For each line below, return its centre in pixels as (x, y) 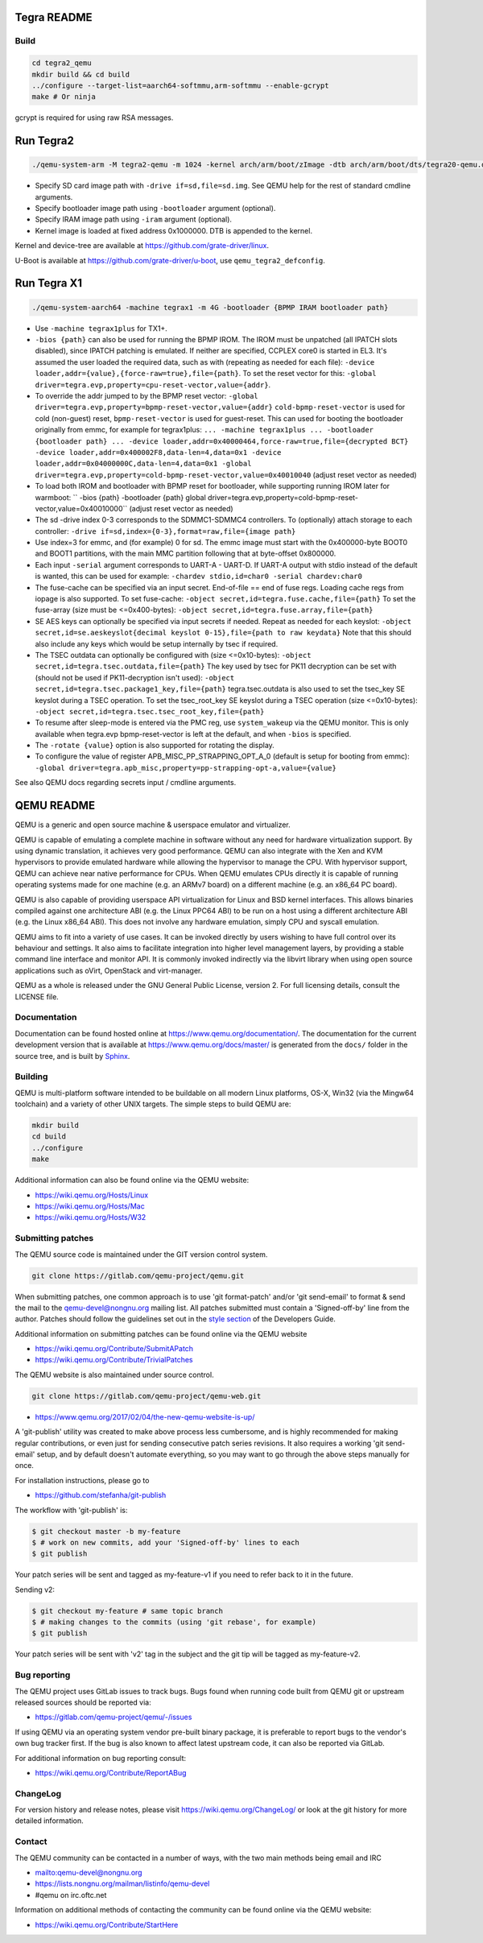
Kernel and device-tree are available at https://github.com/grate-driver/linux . (142, 246)
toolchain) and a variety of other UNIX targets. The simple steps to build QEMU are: (153, 1104)
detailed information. (49, 1821)
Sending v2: (35, 1590)
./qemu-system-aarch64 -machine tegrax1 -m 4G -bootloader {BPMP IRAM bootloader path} (210, 307)
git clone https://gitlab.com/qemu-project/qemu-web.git (147, 1396)
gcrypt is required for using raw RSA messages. (94, 118)
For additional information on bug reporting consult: (101, 1758)
